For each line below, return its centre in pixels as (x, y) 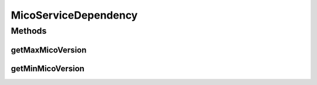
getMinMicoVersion (48, 68)
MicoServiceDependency (74, 15)
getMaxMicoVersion (49, 50)
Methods (29, 31)
